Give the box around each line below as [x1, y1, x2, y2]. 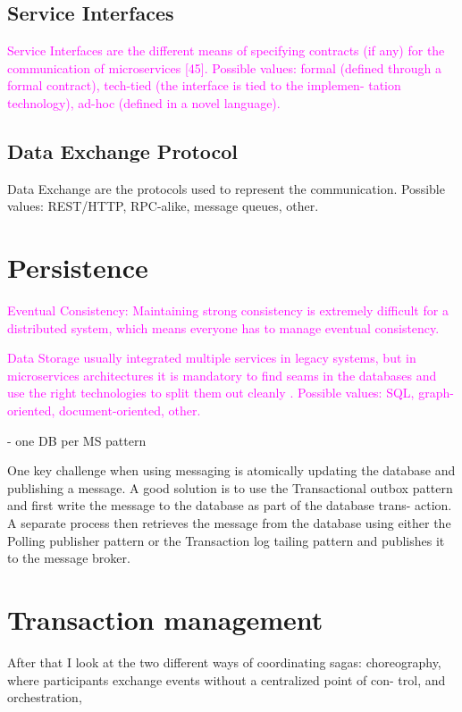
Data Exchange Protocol [7, 137, 239, 164]
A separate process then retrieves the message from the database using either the [7, 514, 451, 532]
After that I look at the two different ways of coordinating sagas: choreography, [7, 652, 441, 671]
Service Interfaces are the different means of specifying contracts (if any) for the [7, 41, 445, 60]
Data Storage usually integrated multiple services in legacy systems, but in [7, 348, 416, 367]
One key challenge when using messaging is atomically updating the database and [7, 461, 456, 480]
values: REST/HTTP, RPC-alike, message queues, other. [7, 197, 319, 215]
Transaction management [7, 601, 323, 637]
